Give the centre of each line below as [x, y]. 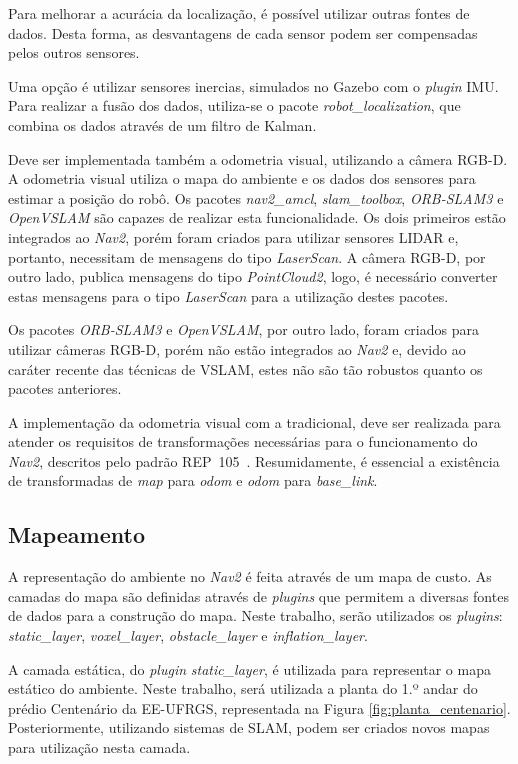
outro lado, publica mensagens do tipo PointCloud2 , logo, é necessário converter [253, 276]
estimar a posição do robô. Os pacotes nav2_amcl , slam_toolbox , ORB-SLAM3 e [256, 197]
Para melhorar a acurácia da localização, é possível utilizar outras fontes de [239, 13]
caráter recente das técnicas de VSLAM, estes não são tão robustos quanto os [245, 368]
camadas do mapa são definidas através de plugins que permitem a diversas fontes [258, 595]
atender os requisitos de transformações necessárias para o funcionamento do [243, 441]
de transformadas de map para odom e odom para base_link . [193, 480]
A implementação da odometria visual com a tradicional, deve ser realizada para [254, 421]
